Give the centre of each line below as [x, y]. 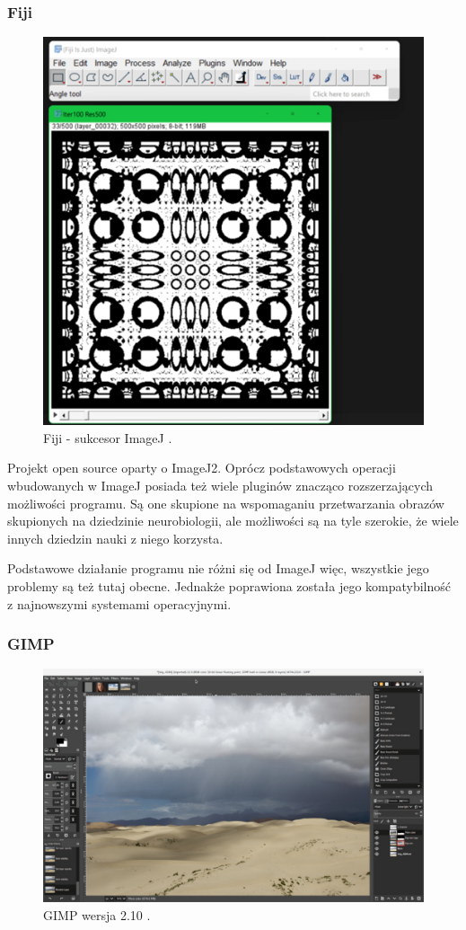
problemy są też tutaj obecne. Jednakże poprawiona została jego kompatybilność [229, 585]
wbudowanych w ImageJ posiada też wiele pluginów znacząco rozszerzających [220, 486]
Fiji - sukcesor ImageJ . [108, 437]
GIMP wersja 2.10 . [97, 915]
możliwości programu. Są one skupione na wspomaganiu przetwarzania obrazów [226, 503]
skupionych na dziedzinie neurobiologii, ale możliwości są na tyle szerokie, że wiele [233, 521]
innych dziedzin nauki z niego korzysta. [115, 538]
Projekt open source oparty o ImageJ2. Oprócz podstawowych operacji [202, 468]
